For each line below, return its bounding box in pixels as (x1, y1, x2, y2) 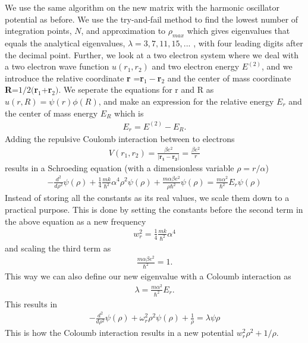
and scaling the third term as (5, 241, 111, 254)
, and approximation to (81, 24, 166, 37)
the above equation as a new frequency (5, 215, 146, 227)
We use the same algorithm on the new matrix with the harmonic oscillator (5, 1, 279, 13)
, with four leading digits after (193, 36, 303, 49)
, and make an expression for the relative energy (98, 95, 274, 107)
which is (114, 106, 144, 119)
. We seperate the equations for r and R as (58, 83, 214, 96)
